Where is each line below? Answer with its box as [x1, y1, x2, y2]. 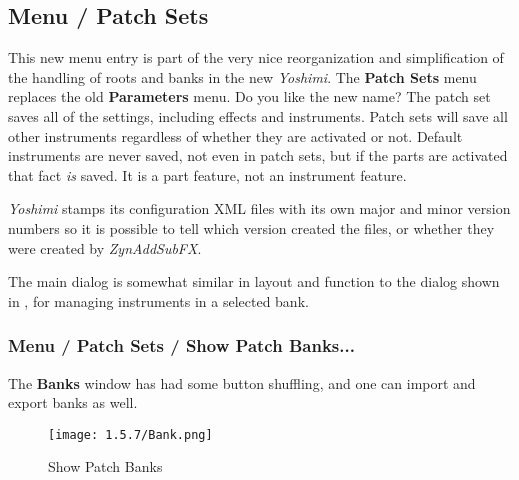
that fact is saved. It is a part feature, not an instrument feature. [8, 164, 407, 185]
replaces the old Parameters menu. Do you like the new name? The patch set [8, 86, 491, 107]
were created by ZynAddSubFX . [8, 237, 202, 258]
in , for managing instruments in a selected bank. [8, 290, 309, 311]
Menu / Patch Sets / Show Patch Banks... [8, 333, 355, 358]
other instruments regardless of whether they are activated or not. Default [8, 125, 463, 146]
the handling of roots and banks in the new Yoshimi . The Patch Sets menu [8, 66, 477, 87]
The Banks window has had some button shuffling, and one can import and [8, 372, 476, 393]
